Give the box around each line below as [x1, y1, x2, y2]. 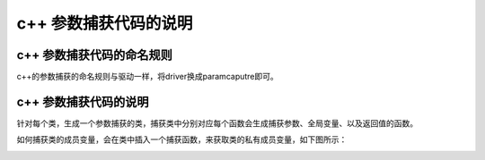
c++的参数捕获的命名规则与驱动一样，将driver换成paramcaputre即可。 [16, 72, 278, 82]
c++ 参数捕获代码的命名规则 [16, 47, 172, 63]
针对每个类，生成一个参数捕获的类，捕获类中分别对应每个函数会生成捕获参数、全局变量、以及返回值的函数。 [16, 117, 418, 129]
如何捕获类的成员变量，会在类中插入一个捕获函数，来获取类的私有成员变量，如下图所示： [16, 134, 348, 145]
